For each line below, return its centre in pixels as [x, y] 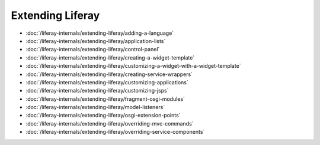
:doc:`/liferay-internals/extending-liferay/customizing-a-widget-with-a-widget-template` [133, 66]
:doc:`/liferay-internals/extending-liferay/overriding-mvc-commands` [110, 123]
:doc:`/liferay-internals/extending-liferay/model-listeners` [95, 107]
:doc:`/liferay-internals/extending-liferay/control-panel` [93, 50]
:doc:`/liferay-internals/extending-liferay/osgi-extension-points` [103, 116]
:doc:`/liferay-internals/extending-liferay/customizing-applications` [107, 82]
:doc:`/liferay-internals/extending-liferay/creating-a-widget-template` [110, 57]
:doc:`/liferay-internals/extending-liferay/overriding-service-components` [115, 132]
